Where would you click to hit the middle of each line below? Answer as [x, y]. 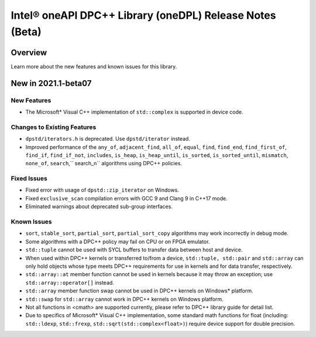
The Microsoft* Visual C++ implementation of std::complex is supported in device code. [134, 112]
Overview [29, 52]
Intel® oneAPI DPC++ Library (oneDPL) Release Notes [143, 15]
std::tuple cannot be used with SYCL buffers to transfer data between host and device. [134, 250]
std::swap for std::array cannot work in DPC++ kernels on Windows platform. [124, 299]
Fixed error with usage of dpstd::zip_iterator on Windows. [102, 190]
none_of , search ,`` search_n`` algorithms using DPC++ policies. [104, 164]
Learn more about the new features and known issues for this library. [94, 66]
